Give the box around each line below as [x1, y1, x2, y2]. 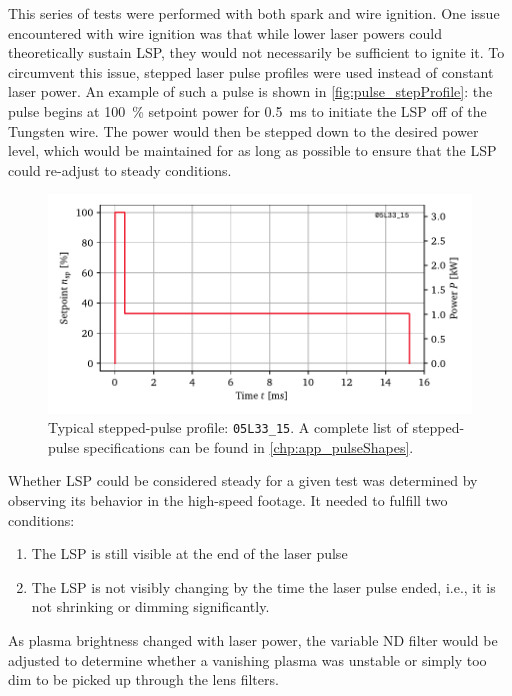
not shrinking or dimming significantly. [31, 596, 270, 617]
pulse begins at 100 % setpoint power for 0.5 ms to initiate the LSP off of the [8, 100, 487, 121]
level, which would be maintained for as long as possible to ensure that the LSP [8, 140, 497, 161]
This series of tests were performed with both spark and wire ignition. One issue [8, 3, 500, 23]
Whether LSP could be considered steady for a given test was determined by [8, 470, 478, 491]
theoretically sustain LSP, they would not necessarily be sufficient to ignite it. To [8, 42, 505, 63]
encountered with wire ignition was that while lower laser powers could [8, 22, 443, 43]
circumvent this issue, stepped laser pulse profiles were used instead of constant [8, 61, 494, 82]
